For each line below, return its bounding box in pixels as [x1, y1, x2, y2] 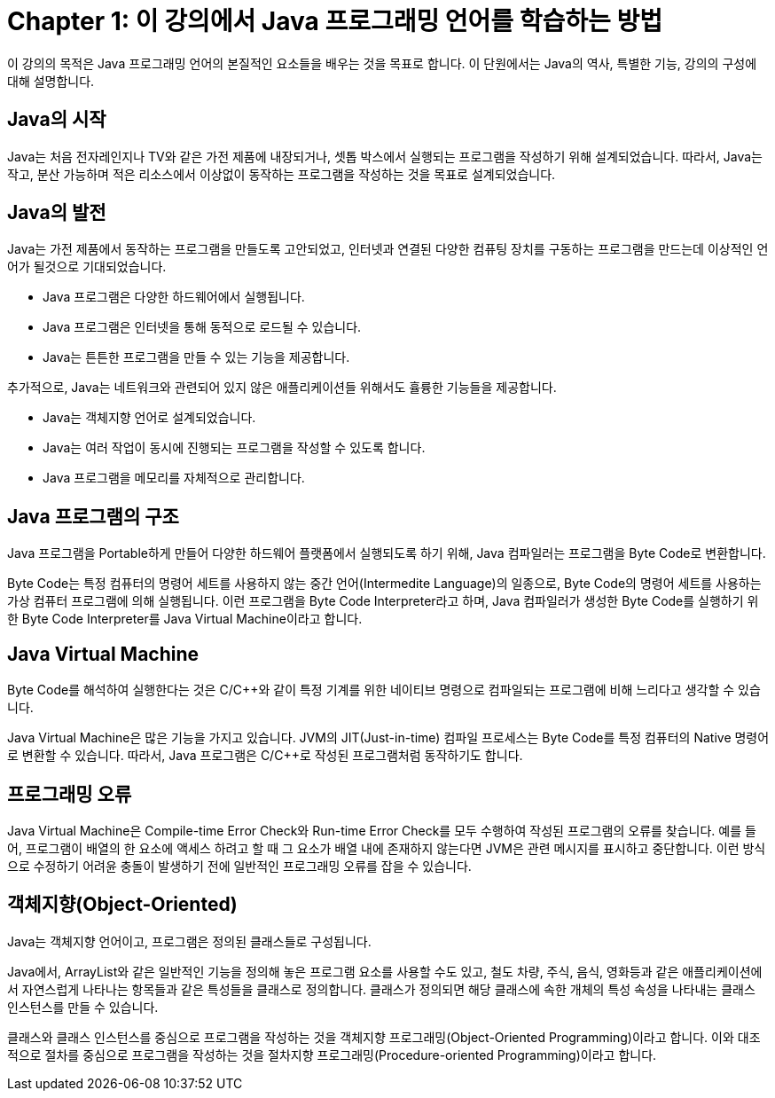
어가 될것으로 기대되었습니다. [7, 259, 167, 275]
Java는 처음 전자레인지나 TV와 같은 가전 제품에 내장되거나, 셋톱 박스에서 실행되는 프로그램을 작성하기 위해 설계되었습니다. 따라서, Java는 [7, 148, 763, 164]
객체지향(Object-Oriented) [7, 893, 238, 916]
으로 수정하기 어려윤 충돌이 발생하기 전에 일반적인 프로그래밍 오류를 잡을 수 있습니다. [7, 858, 472, 874]
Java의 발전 [7, 201, 106, 224]
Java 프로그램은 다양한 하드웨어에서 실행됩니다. [43, 289, 305, 305]
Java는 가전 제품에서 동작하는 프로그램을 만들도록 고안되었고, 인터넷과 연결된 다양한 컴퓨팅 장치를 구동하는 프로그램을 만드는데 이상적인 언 [7, 241, 769, 257]
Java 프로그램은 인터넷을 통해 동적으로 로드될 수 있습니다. [43, 319, 362, 335]
